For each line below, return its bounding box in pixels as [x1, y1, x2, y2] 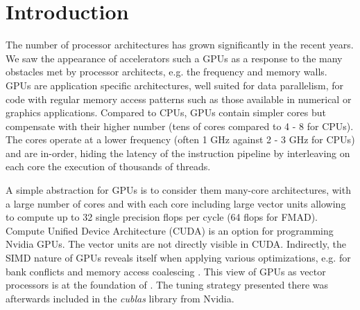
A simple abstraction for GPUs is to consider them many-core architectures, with [6, 183, 351, 197]
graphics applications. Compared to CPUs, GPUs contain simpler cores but [6, 105, 326, 120]
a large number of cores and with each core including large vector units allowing [6, 196, 346, 210]
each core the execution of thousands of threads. [6, 159, 211, 174]
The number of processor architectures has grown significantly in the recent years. [6, 37, 354, 52]
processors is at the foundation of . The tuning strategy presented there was [6, 277, 329, 292]
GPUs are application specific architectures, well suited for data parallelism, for [6, 77, 344, 92]
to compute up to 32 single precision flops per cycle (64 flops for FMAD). [6, 210, 318, 224]
